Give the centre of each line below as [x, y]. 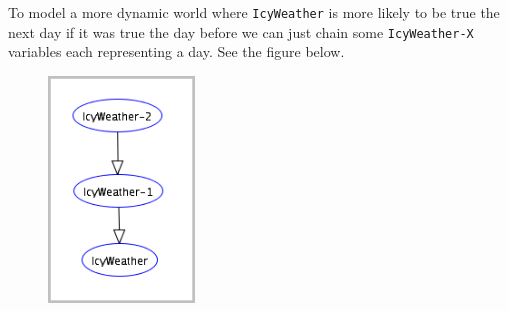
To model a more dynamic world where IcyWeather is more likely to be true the [254, 12]
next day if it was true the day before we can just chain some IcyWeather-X [241, 31]
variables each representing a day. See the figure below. [176, 51]
